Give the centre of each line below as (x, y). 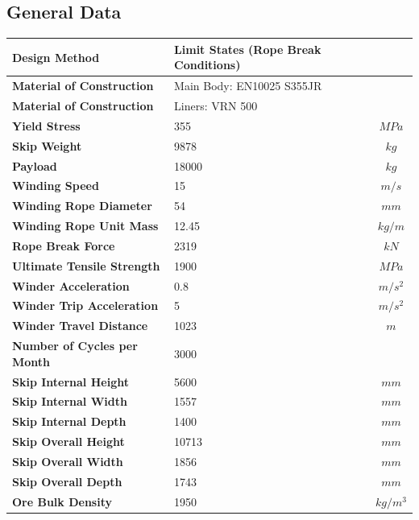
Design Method (56, 57)
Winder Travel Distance (80, 326)
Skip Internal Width (70, 401)
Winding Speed (56, 186)
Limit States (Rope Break (248, 49)
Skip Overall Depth (67, 481)
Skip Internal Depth (69, 421)
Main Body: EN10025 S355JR (248, 86)
